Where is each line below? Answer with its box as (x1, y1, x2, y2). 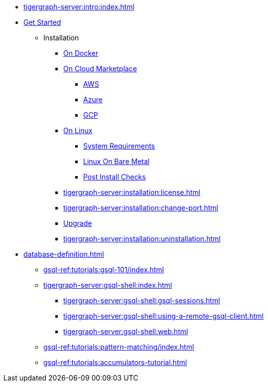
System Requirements (83, 142, 155, 150)
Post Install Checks (83, 173, 146, 181)
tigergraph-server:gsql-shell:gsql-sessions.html (63, 296, 220, 305)
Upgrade (63, 219, 92, 227)
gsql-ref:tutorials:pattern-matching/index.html (43, 343, 194, 351)
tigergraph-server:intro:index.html (23, 2, 134, 11)
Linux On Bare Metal (83, 157, 150, 166)
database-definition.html (23, 250, 104, 258)
